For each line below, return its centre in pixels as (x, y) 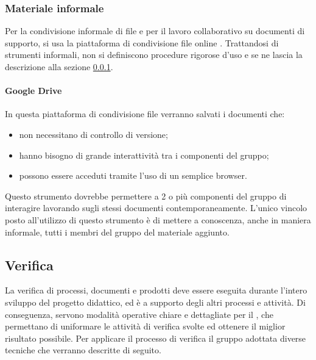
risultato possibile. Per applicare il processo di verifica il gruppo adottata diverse (156, 338)
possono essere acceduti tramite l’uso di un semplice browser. (133, 175)
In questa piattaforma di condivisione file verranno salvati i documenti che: (145, 114)
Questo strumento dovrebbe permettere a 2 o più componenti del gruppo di (146, 196)
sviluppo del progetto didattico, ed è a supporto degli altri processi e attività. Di (155, 302)
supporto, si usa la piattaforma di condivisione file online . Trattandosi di (142, 42)
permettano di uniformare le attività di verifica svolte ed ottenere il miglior (145, 326)
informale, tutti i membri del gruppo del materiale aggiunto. (117, 232)
